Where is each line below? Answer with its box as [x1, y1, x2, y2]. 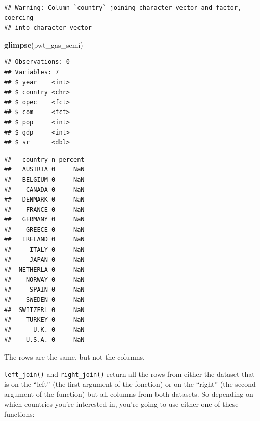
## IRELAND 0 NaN [4, 236, 85, 243]
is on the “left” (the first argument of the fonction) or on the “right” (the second [4, 379, 256, 389]
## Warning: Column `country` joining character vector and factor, [4, 4, 242, 11]
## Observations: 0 [4, 58, 70, 66]
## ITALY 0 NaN [4, 246, 85, 254]
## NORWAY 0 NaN [4, 276, 85, 283]
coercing [4, 14, 34, 21]
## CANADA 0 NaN [4, 186, 85, 193]
